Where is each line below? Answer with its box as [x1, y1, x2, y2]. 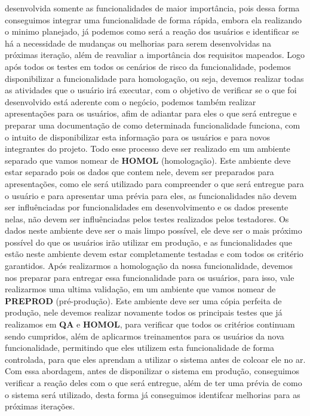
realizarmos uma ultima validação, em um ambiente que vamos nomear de [5, 283, 276, 295]
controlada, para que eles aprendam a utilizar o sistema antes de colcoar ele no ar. [5, 353, 306, 365]
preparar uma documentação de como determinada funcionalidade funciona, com [5, 118, 300, 131]
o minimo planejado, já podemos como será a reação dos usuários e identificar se [5, 25, 299, 38]
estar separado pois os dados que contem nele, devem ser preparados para [5, 166, 274, 178]
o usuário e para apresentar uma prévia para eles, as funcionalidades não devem [5, 189, 297, 201]
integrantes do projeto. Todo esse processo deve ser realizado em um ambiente [5, 142, 290, 155]
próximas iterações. [5, 400, 75, 412]
